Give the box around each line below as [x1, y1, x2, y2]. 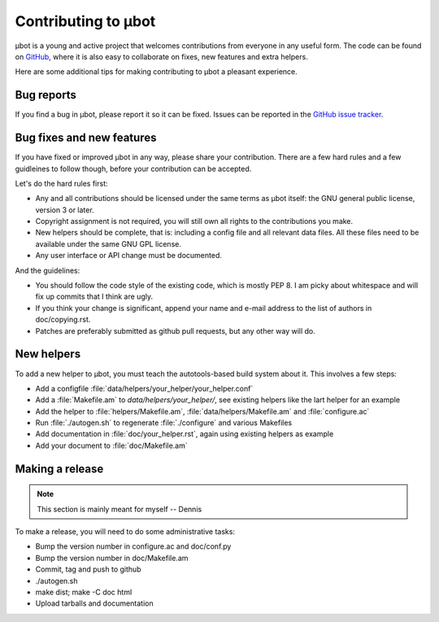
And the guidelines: [15, 265, 80, 275]
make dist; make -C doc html [35, 587, 133, 597]
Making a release [15, 462, 104, 475]
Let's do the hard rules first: [15, 178, 109, 188]
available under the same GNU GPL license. [35, 239, 182, 248]
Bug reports [15, 88, 77, 102]
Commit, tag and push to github [35, 564, 141, 574]
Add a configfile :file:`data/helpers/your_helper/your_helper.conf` [35, 383, 254, 393]
